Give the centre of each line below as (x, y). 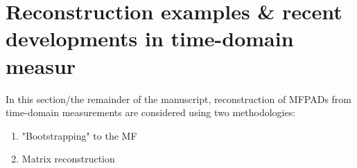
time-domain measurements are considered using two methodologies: (151, 112)
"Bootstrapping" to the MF (79, 135)
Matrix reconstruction (68, 159)
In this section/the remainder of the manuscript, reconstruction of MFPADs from (178, 99)
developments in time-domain (150, 38)
